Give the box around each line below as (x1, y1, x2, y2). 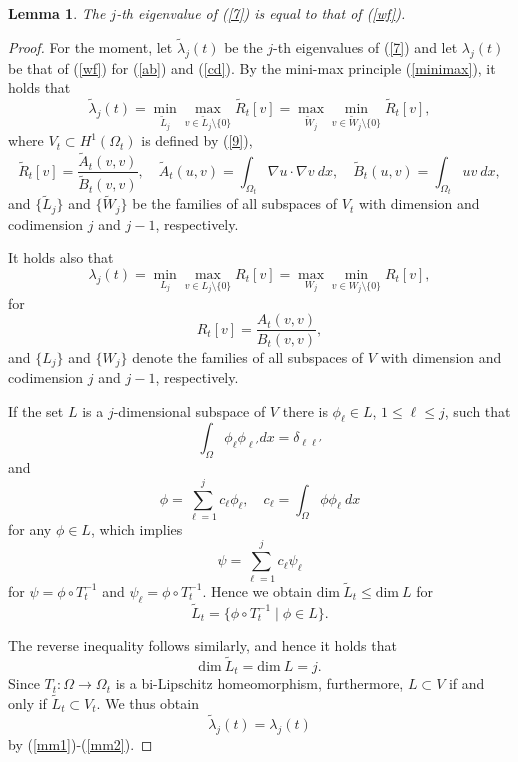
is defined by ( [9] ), (141, 130, 253, 151)
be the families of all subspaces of (132, 193, 338, 214)
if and (448, 673, 485, 694)
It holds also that (8, 247, 114, 268)
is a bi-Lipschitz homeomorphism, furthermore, (115, 673, 404, 694)
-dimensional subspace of (113, 400, 266, 421)
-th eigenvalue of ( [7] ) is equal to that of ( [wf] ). (116, 3, 406, 23)
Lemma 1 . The (8, 3, 106, 23)
